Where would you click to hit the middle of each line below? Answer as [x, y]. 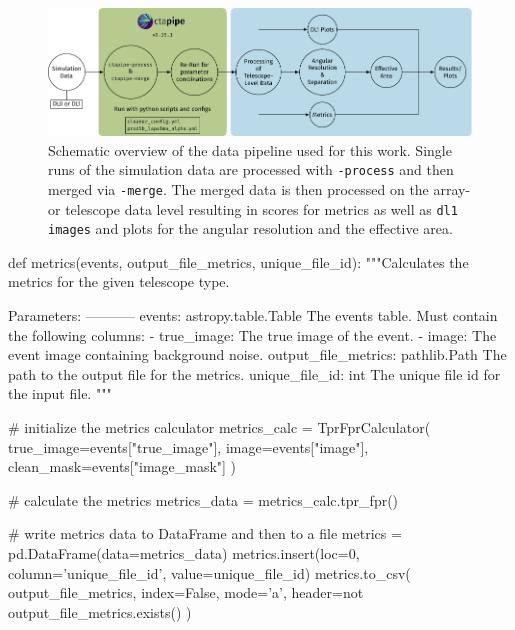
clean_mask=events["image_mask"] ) [122, 466]
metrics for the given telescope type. [119, 281]
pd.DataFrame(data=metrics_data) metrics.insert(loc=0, [184, 552]
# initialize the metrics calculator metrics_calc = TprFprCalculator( [219, 426]
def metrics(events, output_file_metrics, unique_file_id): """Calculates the [238, 261]
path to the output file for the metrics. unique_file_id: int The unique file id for [254, 373]
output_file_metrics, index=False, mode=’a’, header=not [186, 592]
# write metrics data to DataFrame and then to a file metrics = [205, 533]
